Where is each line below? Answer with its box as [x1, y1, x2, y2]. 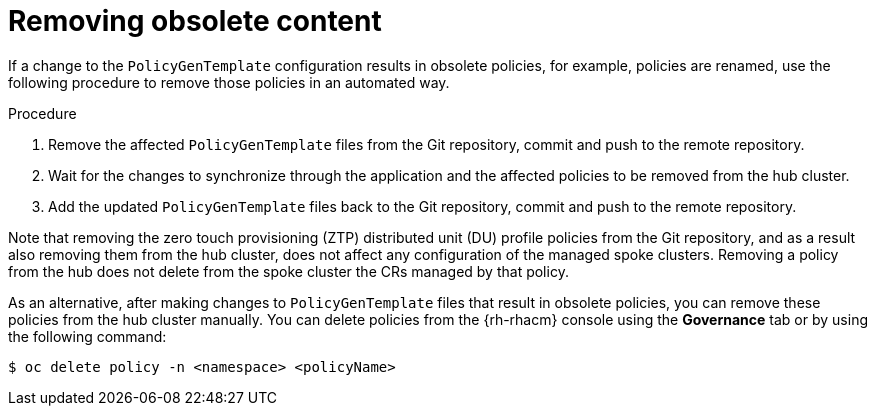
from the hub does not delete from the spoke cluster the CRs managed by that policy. [8, 262, 569, 280]
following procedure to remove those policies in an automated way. [8, 73, 450, 91]
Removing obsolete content [8, 4, 382, 38]
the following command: [8, 327, 167, 345]
